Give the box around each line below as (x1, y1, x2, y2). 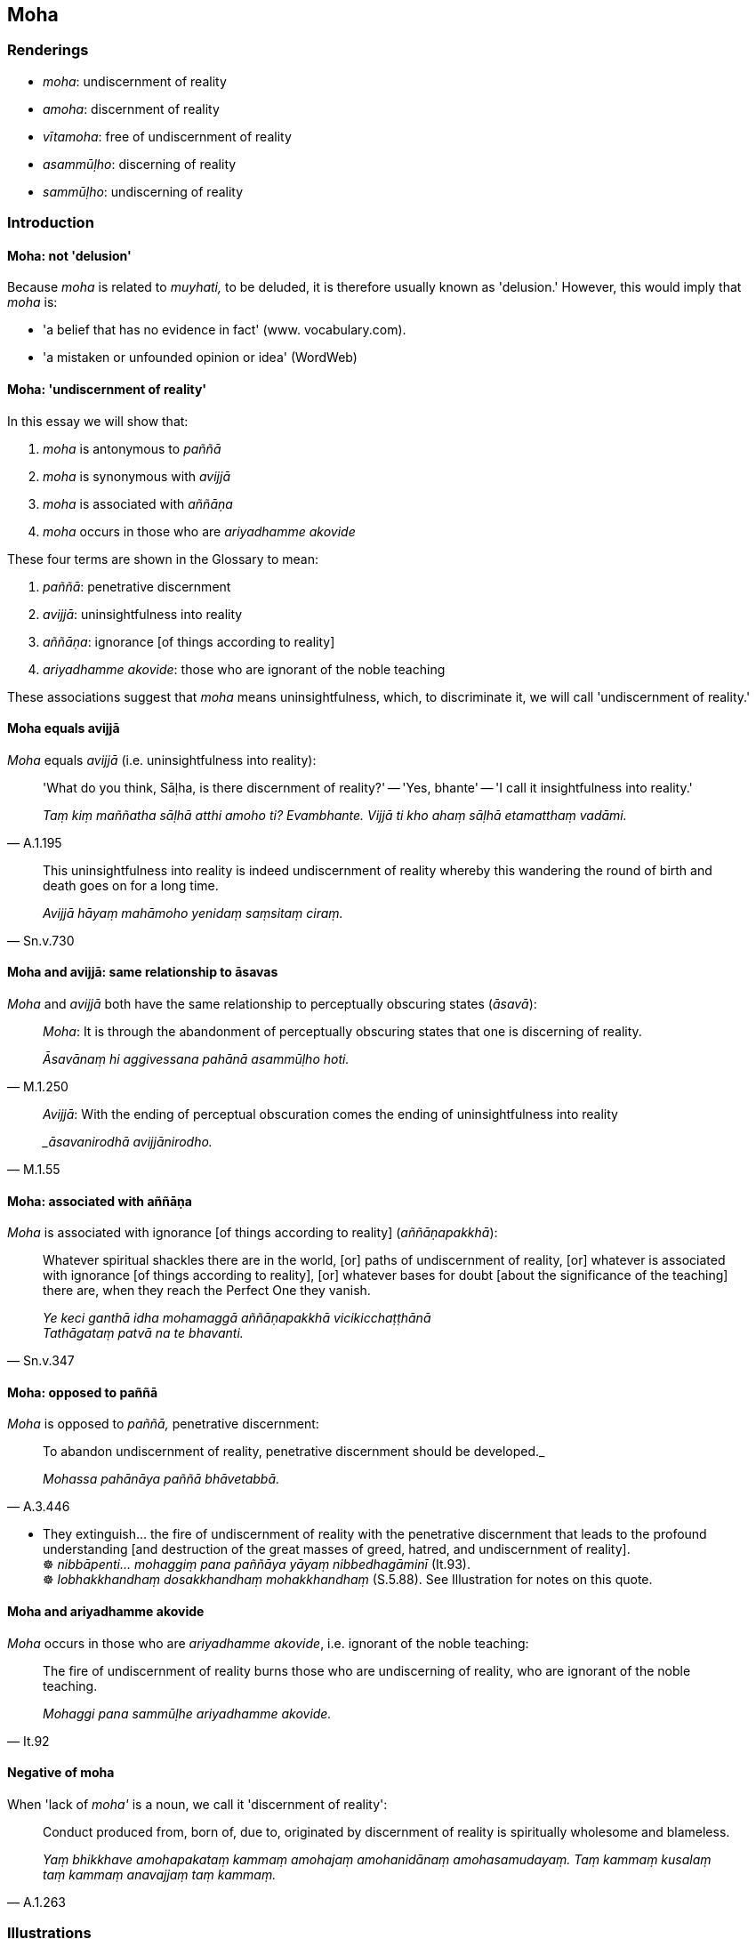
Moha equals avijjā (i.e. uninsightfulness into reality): (7, 752, 317, 768)
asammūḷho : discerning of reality (43, 156, 237, 172)
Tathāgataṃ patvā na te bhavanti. (43, 1325, 244, 1341)
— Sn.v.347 (7, 1353, 75, 1369)
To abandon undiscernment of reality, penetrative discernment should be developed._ (43, 1444, 545, 1460)
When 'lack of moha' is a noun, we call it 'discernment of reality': (7, 1796, 388, 1812)
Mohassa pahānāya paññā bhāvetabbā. (43, 1471, 280, 1487)
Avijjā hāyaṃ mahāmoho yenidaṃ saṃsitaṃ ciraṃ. (43, 905, 343, 921)
